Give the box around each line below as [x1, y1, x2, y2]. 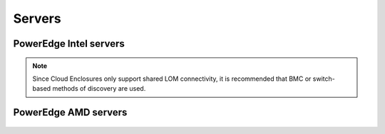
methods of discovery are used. [52, 84, 146, 93]
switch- [312, 74, 335, 83]
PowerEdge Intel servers [13, 38, 125, 50]
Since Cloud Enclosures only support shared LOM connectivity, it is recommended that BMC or [32, 74, 312, 83]
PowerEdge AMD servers [13, 106, 128, 118]
